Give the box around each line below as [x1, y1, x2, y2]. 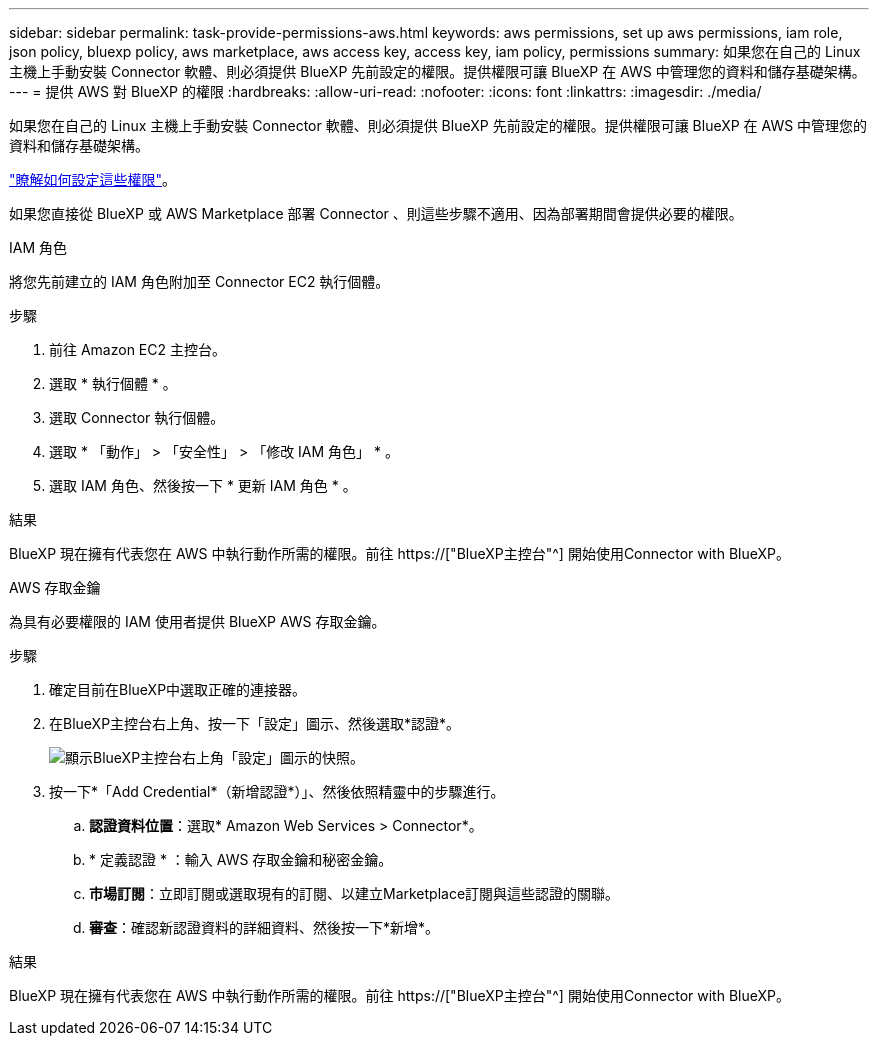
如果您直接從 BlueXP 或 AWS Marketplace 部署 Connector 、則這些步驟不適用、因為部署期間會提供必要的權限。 [9, 205, 743, 222]
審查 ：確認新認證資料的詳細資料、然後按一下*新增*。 [89, 919, 440, 936]
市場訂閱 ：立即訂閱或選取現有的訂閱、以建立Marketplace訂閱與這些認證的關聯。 [89, 885, 620, 902]
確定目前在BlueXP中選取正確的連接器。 [49, 681, 307, 698]
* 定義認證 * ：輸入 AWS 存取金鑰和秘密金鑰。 [89, 851, 393, 868]
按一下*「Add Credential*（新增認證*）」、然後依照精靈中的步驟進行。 [49, 783, 505, 800]
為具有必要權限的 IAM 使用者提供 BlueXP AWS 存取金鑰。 [9, 613, 386, 630]
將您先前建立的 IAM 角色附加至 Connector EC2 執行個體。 [9, 273, 390, 290]
